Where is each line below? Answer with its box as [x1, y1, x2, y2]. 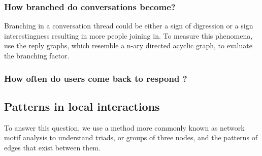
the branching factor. [4, 50, 70, 60]
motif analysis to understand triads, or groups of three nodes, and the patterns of [4, 132, 257, 143]
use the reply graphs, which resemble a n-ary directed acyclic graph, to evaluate [4, 40, 252, 51]
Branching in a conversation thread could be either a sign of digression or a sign [4, 20, 253, 31]
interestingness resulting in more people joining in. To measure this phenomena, [4, 30, 253, 41]
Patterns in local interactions [4, 98, 160, 114]
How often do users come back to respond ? [4, 72, 187, 84]
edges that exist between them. [4, 142, 101, 152]
